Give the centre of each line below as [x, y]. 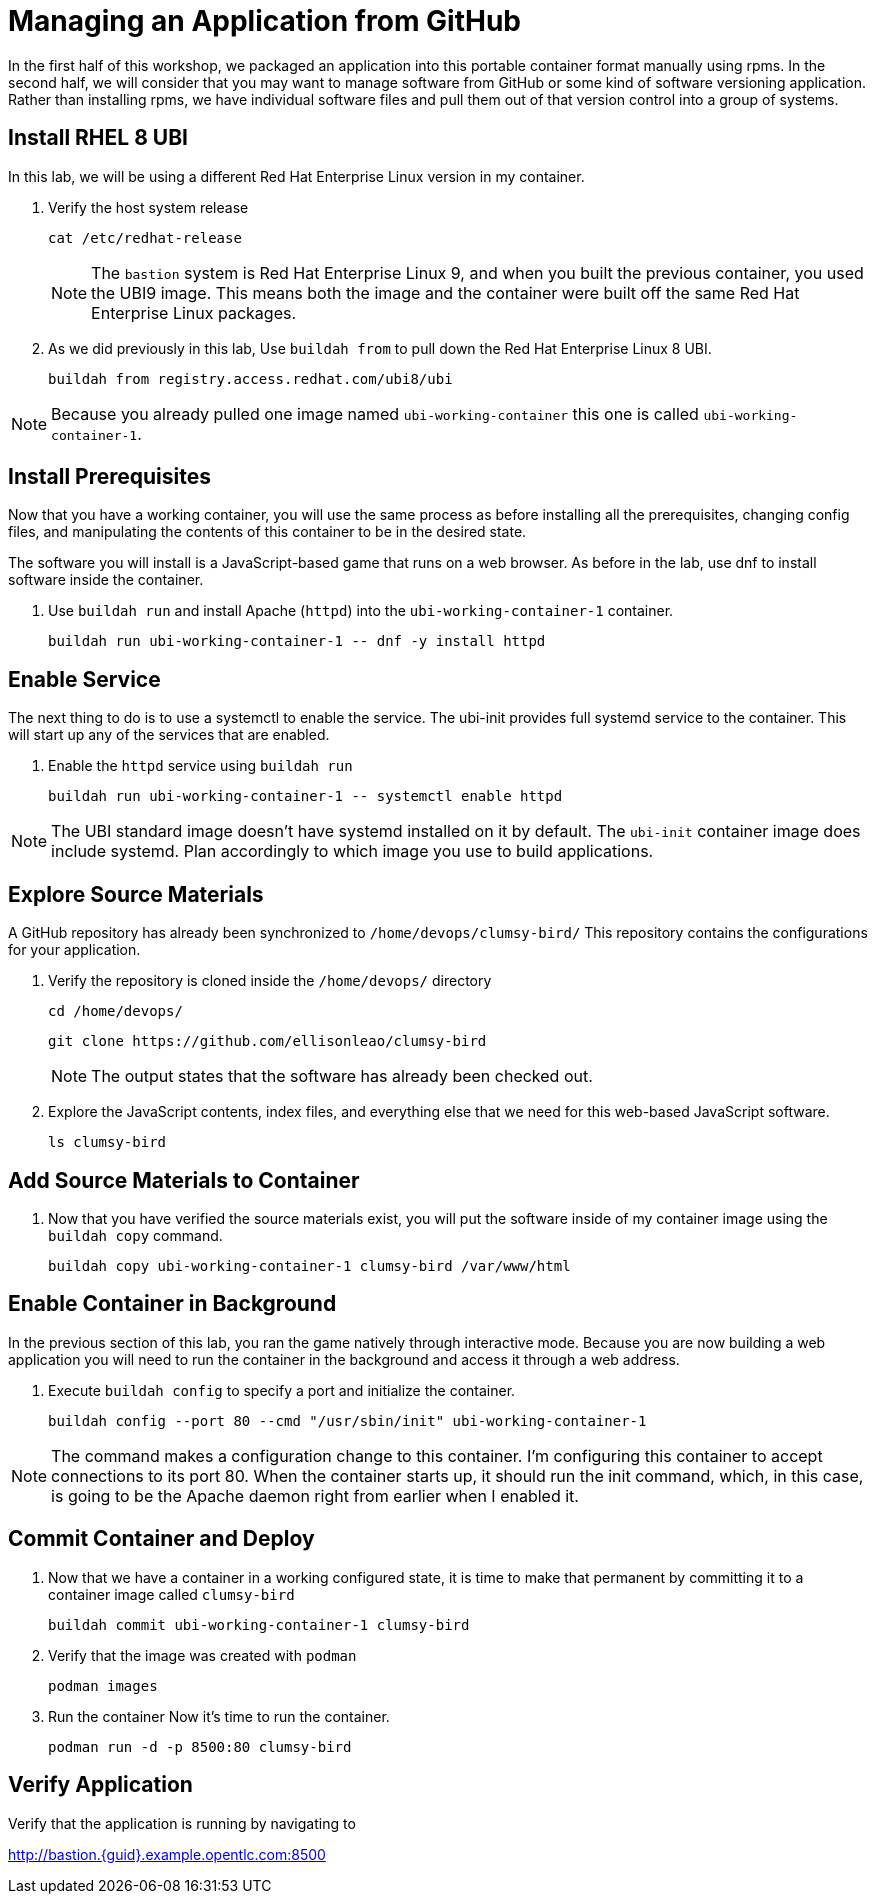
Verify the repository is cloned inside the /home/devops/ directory [270, 981]
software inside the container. [106, 580]
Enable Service [84, 679]
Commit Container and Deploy [161, 1539]
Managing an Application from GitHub [264, 21]
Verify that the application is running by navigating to [182, 1823]
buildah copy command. [135, 1235]
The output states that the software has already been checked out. [342, 1076]
